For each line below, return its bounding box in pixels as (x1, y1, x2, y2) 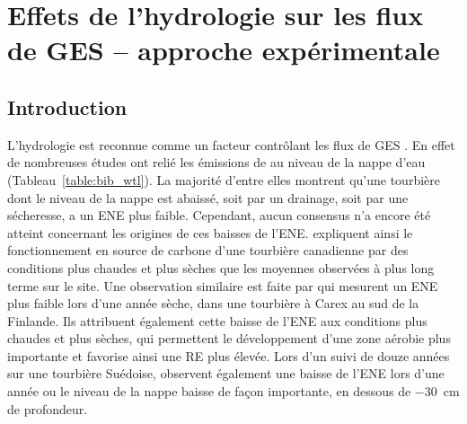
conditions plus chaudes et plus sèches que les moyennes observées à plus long (7, 258, 435, 277)
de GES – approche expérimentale (7, 31, 440, 68)
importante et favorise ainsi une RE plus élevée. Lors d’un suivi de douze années (7, 346, 450, 365)
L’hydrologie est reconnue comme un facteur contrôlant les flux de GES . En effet (7, 135, 455, 154)
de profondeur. (7, 399, 88, 418)
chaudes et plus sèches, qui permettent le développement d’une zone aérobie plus (7, 329, 451, 348)
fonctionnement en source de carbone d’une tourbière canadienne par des (7, 241, 409, 260)
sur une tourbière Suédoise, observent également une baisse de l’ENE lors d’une (7, 364, 445, 383)
